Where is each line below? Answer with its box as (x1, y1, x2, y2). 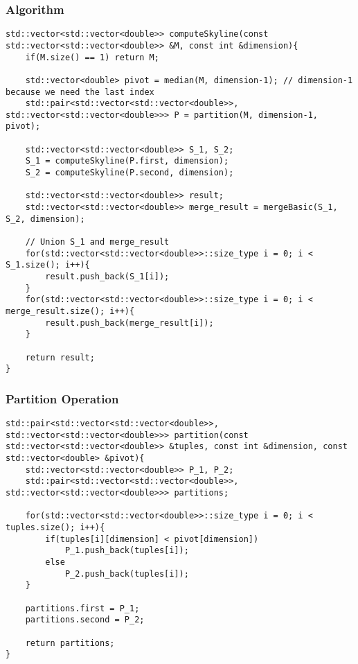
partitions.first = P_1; (25, 603, 140, 613)
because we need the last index (6, 87, 154, 97)
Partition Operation (6, 390, 119, 407)
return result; (25, 352, 95, 362)
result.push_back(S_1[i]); (45, 272, 170, 281)
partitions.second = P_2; (25, 615, 145, 625)
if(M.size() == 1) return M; (25, 52, 159, 62)
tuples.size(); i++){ (6, 523, 105, 533)
